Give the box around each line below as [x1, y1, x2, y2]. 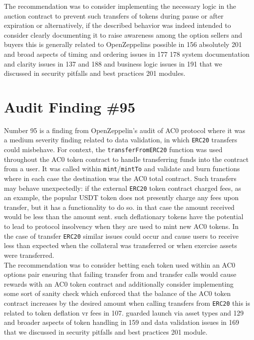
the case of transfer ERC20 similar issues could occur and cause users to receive [4, 230, 239, 241]
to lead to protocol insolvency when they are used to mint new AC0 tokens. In [4, 221, 239, 231]
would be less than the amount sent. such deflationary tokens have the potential [4, 211, 244, 222]
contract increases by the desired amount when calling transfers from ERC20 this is [4, 297, 250, 308]
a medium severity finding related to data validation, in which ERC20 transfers [4, 135, 237, 145]
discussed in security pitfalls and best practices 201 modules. [4, 68, 186, 78]
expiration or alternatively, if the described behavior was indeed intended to [4, 20, 231, 30]
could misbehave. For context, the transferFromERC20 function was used [4, 144, 223, 155]
